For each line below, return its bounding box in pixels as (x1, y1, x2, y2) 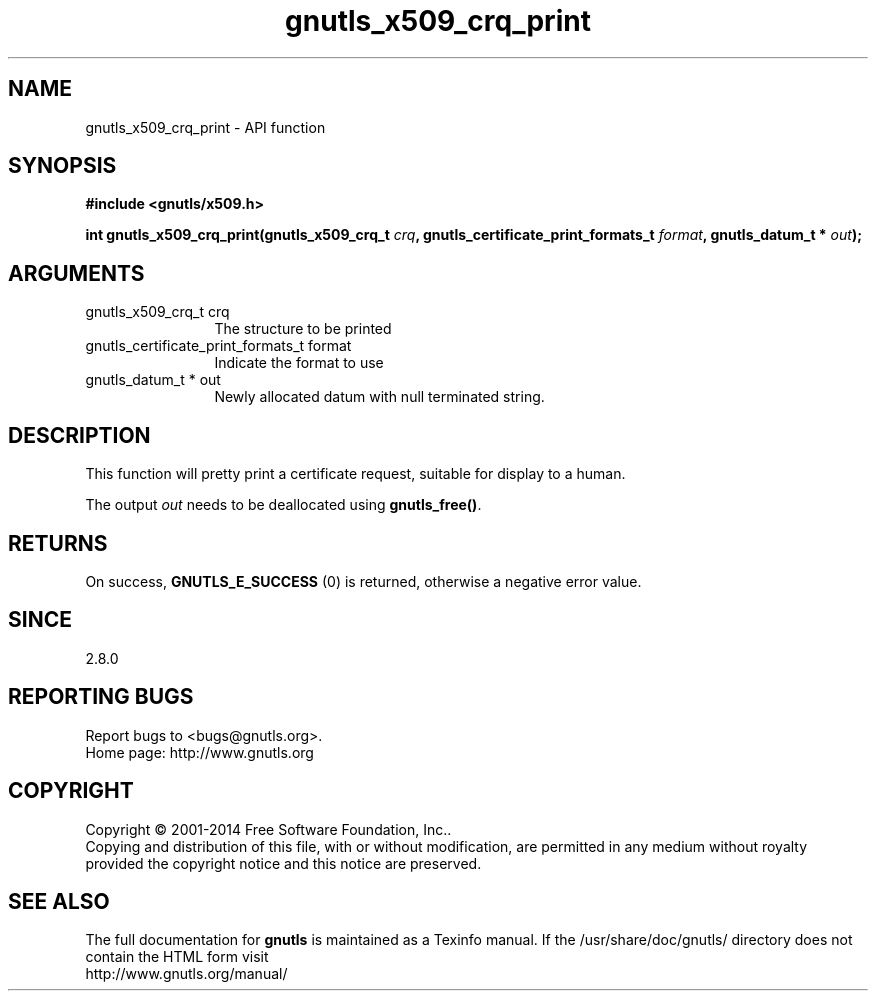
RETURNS (8, 530, 108, 556)
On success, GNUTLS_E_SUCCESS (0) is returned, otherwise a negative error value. (85, 572, 642, 590)
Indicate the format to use (214, 354, 384, 372)
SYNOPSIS (8, 153, 117, 179)
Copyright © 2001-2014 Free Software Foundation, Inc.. (85, 820, 452, 838)
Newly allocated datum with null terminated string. (214, 388, 545, 406)
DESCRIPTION (8, 422, 151, 448)
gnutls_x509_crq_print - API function (85, 118, 326, 136)
